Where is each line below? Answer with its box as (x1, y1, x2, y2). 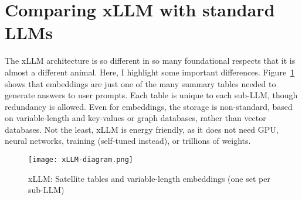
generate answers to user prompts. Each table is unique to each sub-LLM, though (5, 89, 298, 101)
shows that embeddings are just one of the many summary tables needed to (5, 77, 276, 89)
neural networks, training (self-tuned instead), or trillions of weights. (5, 135, 251, 147)
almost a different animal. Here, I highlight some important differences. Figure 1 (5, 65, 295, 78)
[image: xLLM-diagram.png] (28, 156, 133, 164)
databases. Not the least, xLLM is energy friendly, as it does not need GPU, (5, 123, 279, 135)
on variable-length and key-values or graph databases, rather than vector (5, 112, 266, 124)
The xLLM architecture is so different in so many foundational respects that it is (5, 54, 296, 67)
